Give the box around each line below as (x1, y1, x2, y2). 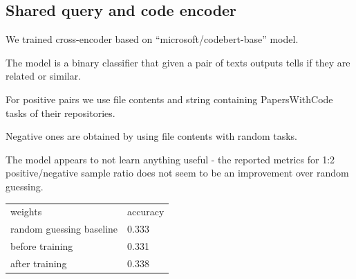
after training (10, 255, 67, 270)
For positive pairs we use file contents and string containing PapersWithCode (6, 91, 333, 106)
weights (10, 204, 42, 219)
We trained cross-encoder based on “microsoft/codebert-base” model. (6, 32, 299, 46)
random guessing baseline (10, 222, 118, 236)
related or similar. (6, 69, 82, 83)
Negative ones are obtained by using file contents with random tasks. (6, 129, 298, 143)
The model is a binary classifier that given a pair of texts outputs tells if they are (6, 55, 350, 69)
